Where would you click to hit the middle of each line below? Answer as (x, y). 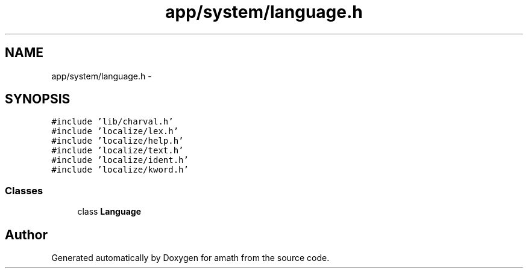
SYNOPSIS (38, 99)
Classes (24, 190)
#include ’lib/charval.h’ (112, 122)
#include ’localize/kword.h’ (120, 170)
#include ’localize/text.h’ (118, 151)
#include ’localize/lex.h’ (115, 131)
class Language (109, 212)
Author (26, 235)
